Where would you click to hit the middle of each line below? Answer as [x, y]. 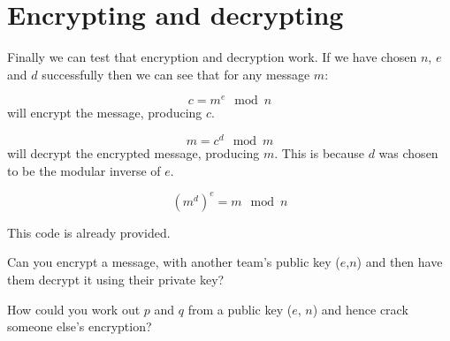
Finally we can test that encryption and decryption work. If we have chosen [212, 57]
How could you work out [74, 309]
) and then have [400, 262]
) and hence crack [360, 309]
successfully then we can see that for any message [176, 74]
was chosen [408, 153]
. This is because [320, 153]
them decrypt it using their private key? [116, 279]
